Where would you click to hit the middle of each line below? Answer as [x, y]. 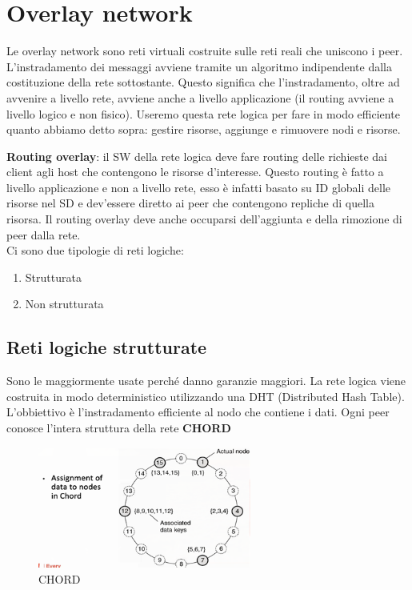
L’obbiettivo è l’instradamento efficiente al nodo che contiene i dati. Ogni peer [198, 412]
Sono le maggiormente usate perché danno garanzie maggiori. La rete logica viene [206, 381]
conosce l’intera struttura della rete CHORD [119, 428]
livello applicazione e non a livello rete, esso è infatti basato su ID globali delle [199, 187]
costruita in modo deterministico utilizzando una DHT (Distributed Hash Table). [206, 396]
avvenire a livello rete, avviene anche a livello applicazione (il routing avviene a [200, 97]
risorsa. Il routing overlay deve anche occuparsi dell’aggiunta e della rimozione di [204, 219]
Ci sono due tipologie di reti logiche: [95, 250]
